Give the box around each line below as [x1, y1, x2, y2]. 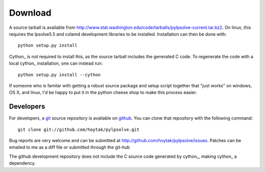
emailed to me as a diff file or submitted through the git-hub [9, 145, 130, 150]
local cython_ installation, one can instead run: [9, 60, 103, 66]
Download [9, 7, 52, 18]
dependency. [9, 160, 36, 166]
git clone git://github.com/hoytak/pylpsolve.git [18, 126, 140, 132]
